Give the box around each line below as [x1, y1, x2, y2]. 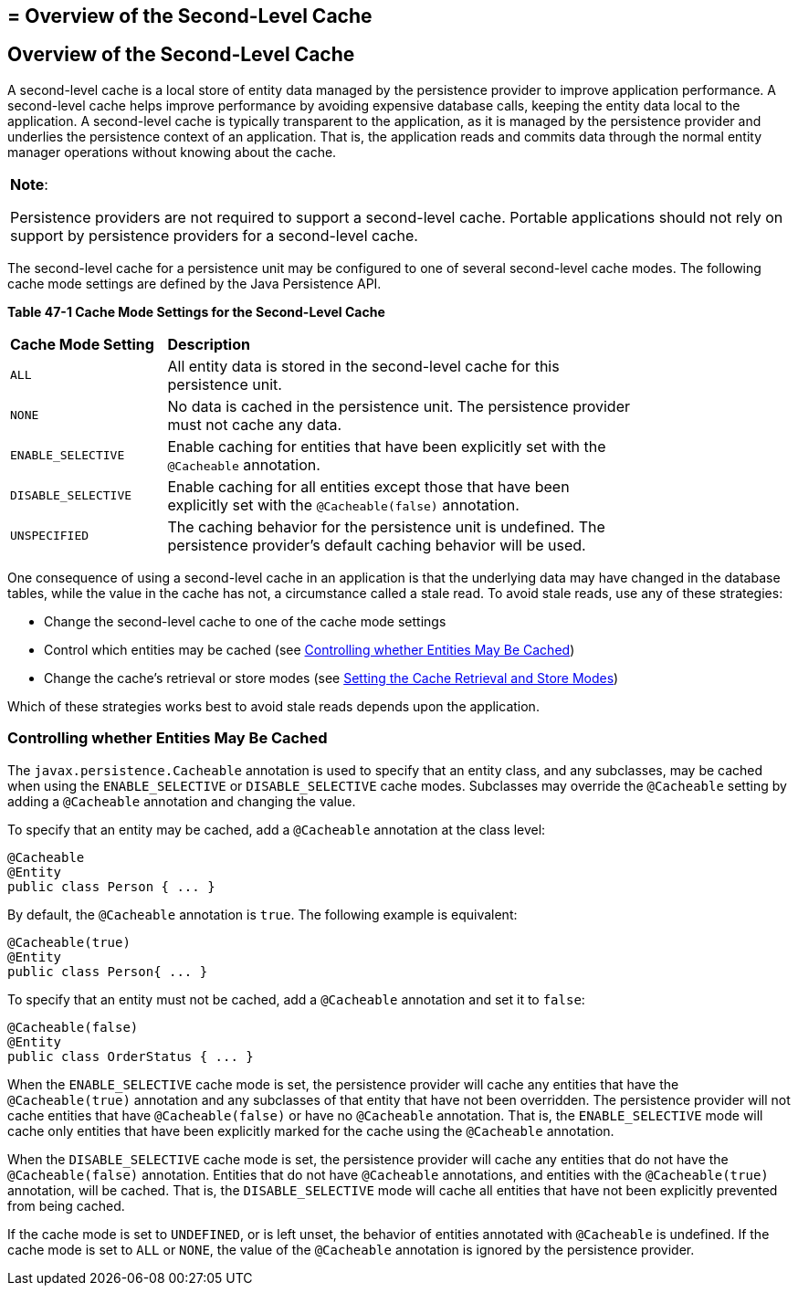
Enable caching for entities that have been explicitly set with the [167, 436, 606, 456]
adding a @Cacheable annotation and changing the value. [7, 793, 356, 809]
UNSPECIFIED [10, 529, 89, 543]
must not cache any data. [167, 415, 342, 434]
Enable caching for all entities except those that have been [167, 477, 570, 496]
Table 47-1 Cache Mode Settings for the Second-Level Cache [7, 303, 385, 320]
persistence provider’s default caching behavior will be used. [167, 535, 586, 554]
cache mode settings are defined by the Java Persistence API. [7, 275, 382, 291]
